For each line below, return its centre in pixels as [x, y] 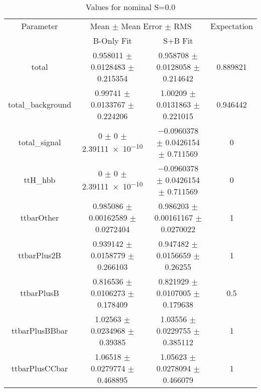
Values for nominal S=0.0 [130, 7]
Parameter [40, 26]
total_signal [40, 142]
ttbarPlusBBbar [39, 330]
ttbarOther [40, 217]
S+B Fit [178, 40]
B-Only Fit [112, 40]
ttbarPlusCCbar [40, 368]
